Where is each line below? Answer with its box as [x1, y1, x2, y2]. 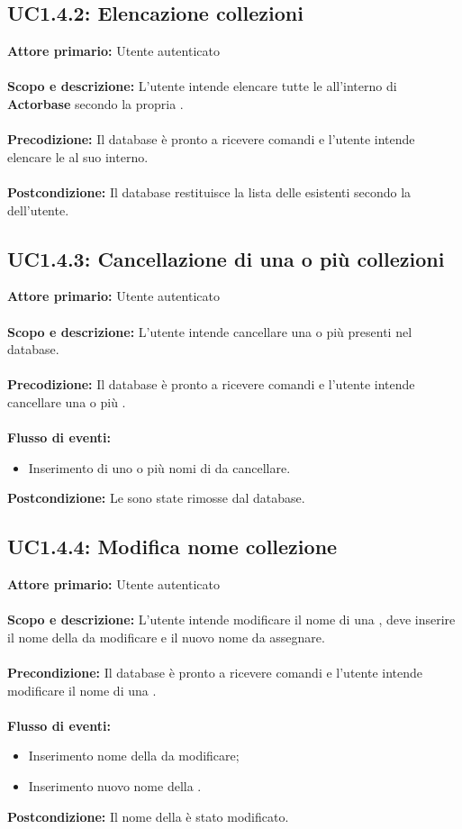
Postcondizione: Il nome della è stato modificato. [7, 806, 289, 825]
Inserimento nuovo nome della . [28, 777, 202, 796]
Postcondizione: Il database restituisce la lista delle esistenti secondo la [7, 182, 412, 201]
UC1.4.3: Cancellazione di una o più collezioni [7, 244, 445, 272]
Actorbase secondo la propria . [7, 94, 184, 113]
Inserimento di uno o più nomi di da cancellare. [28, 458, 291, 477]
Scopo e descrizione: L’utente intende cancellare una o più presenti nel [7, 322, 412, 341]
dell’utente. [7, 200, 69, 219]
